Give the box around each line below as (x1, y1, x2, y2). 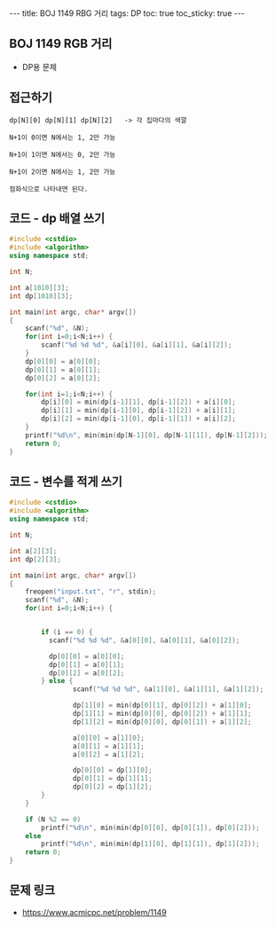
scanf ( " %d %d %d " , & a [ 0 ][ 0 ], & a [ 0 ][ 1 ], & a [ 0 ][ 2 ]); (48, 636, 240, 645)
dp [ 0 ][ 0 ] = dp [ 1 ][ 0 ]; (72, 765, 153, 775)
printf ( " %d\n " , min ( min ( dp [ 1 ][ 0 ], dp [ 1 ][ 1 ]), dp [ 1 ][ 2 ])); (41, 840, 260, 849)
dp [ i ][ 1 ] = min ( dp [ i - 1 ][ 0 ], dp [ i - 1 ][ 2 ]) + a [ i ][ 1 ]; (41, 406, 237, 415)
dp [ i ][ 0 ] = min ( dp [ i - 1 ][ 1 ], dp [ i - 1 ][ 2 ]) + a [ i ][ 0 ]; (41, 397, 237, 407)
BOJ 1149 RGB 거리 (9, 36, 113, 51)
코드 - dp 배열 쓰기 (9, 211, 106, 226)
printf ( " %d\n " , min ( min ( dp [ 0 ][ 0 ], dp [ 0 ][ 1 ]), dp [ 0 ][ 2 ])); (41, 823, 260, 832)
